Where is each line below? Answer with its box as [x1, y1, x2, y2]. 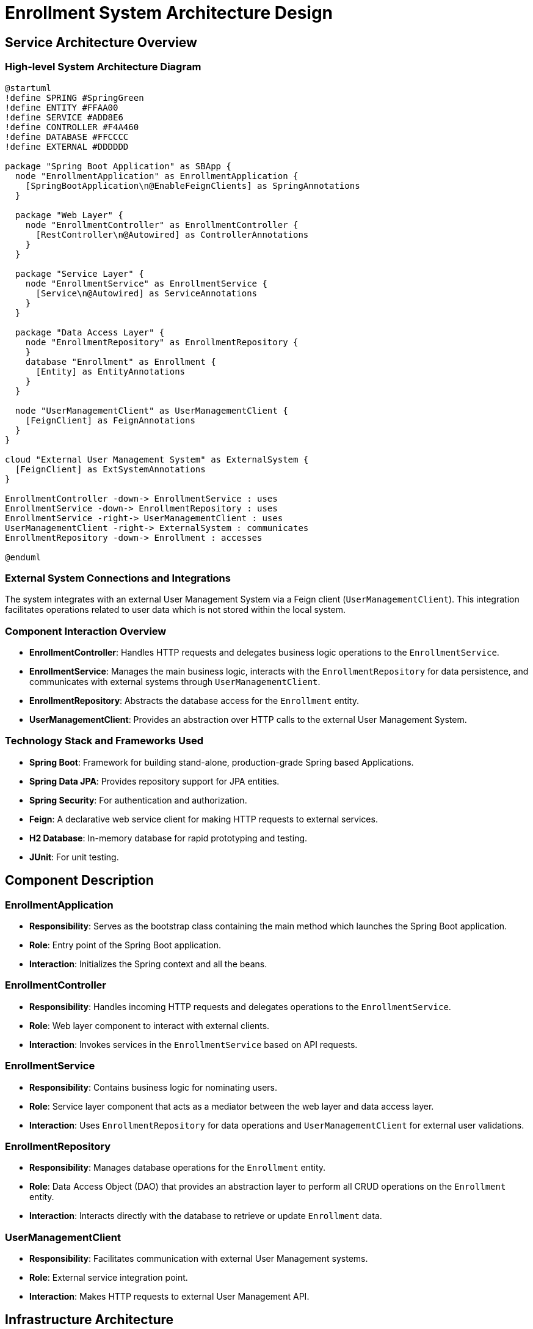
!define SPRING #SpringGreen [5, 92, 144, 103]
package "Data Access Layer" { [15, 327, 165, 337]
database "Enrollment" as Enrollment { [25, 356, 216, 367]
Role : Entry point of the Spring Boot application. [29, 940, 221, 951]
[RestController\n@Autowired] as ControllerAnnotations [35, 229, 309, 240]
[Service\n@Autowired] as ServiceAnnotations [35, 288, 258, 298]
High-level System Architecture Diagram [5, 60, 201, 73]
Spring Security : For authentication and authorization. [29, 794, 247, 805]
